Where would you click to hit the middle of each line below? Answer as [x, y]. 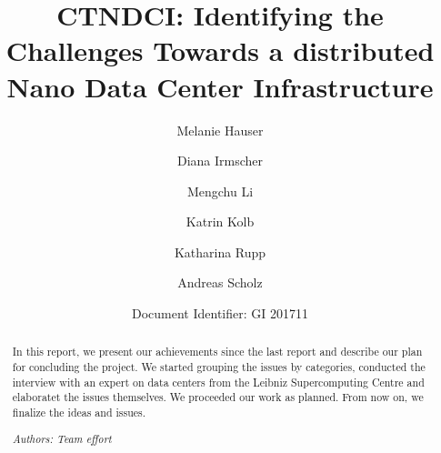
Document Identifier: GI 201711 [220, 313]
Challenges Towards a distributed [220, 50]
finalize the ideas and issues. [79, 413]
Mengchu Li [220, 191]
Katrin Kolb [220, 221]
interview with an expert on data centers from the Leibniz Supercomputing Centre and [218, 382]
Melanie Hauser [220, 130]
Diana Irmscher [220, 161]
